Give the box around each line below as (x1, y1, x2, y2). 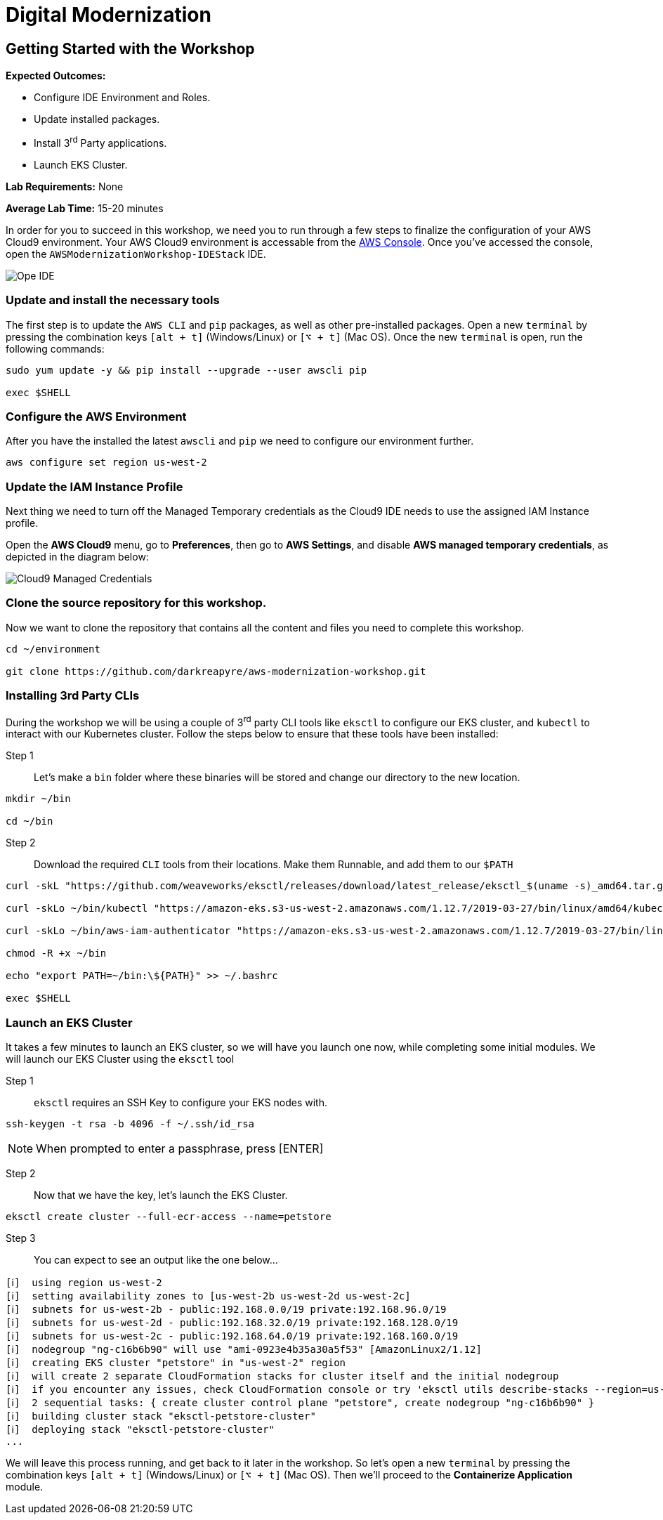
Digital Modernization (6, 3, 211, 27)
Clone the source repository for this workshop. (6, 596, 267, 610)
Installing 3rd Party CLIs (6, 688, 140, 703)
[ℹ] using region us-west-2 (6, 1276, 162, 1288)
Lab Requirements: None (6, 180, 124, 192)
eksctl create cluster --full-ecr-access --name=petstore (6, 1210, 331, 1222)
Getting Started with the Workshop (6, 39, 255, 58)
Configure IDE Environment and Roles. (34, 91, 211, 104)
